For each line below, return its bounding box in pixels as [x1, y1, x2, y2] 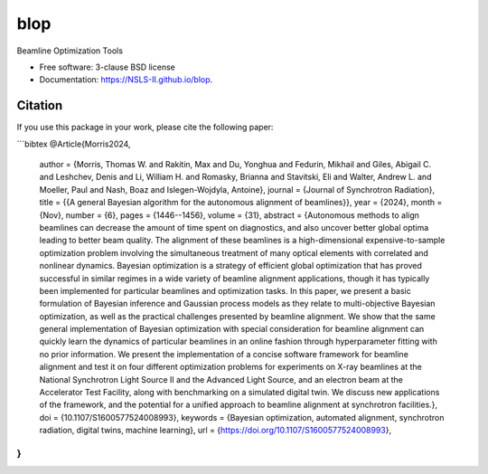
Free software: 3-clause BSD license [39, 62, 175, 72]
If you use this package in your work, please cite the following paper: [16, 122, 274, 133]
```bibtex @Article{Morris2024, [16, 138, 131, 149]
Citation [16, 98, 63, 113]
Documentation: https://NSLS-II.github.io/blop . [39, 74, 213, 85]
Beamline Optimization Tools [16, 45, 124, 56]
